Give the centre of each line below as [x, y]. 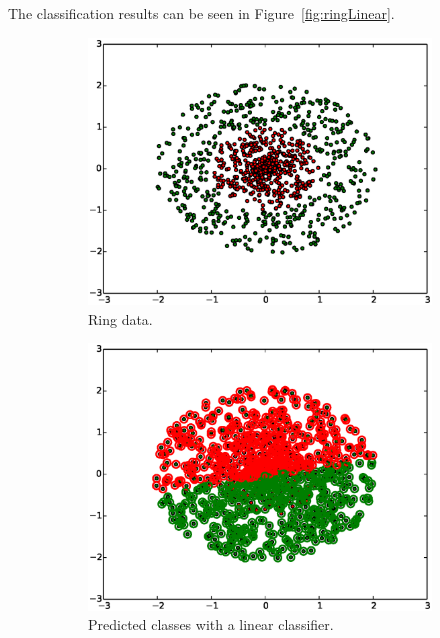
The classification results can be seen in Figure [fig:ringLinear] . [201, 13]
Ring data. [120, 318]
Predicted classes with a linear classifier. [211, 624]
